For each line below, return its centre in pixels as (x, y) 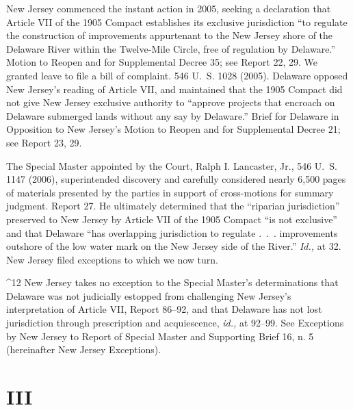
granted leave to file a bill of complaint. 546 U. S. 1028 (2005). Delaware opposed (177, 75)
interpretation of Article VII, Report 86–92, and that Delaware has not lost (164, 309)
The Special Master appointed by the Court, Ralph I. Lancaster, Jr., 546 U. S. (172, 165)
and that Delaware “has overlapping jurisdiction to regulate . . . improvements (172, 232)
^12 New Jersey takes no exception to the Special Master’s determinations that (172, 282)
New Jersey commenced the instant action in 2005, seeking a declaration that (169, 8)
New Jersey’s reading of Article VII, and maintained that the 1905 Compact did (174, 89)
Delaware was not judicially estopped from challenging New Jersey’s (149, 295)
